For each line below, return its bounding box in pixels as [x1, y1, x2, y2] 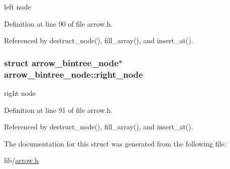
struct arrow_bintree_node [4, 56, 119, 69]
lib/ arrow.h [4, 155, 39, 165]
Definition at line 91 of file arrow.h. [4, 104, 113, 115]
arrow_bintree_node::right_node [4, 68, 143, 80]
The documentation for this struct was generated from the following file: [4, 138, 226, 148]
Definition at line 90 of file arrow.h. [4, 18, 113, 29]
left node [4, 2, 31, 12]
